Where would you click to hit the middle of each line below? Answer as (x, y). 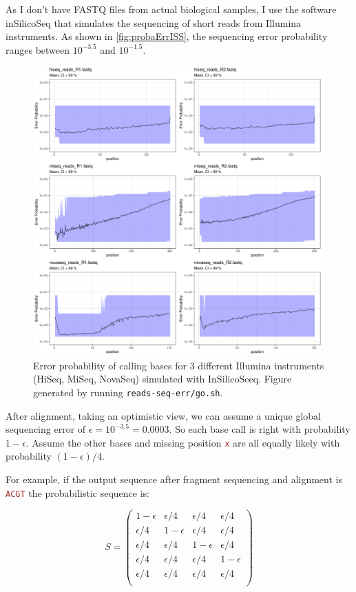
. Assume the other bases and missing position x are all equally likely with (183, 442)
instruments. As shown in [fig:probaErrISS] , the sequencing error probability (167, 36)
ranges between (38, 49)
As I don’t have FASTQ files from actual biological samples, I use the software (171, 9)
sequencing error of (46, 429)
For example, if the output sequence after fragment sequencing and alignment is (174, 479)
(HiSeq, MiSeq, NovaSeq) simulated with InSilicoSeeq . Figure (163, 379)
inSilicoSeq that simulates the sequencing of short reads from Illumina (154, 22)
